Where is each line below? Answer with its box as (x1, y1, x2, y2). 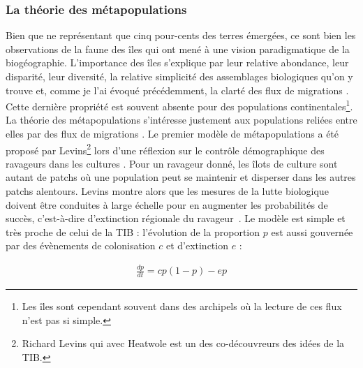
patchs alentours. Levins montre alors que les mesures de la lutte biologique (6, 184, 329, 198)
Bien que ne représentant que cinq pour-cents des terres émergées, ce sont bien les (6, 28, 356, 43)
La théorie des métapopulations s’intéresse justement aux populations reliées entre (6, 112, 357, 127)
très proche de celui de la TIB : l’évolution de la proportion (6, 224, 260, 239)
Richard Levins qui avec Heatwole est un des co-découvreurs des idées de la (22, 336, 345, 351)
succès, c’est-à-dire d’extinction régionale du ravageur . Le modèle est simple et (6, 211, 346, 226)
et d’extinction (165, 238, 228, 253)
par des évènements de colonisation (6, 238, 156, 253)
